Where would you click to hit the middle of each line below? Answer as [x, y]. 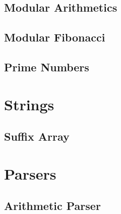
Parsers [30, 173]
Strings [29, 104]
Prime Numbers [47, 67]
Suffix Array [37, 136]
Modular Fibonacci [55, 37]
